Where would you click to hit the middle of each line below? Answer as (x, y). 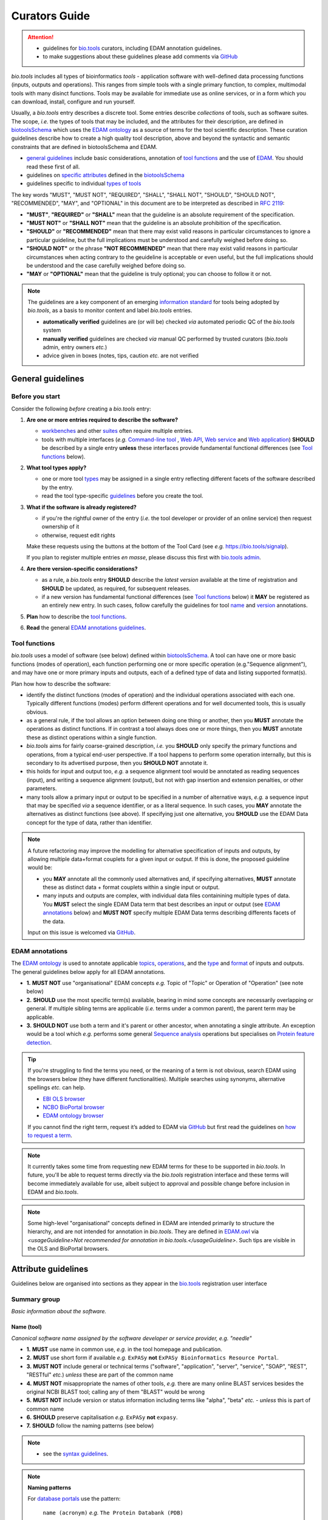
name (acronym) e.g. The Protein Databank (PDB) (113, 1512)
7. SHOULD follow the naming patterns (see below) (90, 1426)
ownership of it (60, 527)
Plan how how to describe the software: (61, 683)
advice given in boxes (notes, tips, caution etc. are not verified (121, 356)
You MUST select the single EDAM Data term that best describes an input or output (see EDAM (162, 904)
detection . (39, 1042)
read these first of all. (53, 167)
